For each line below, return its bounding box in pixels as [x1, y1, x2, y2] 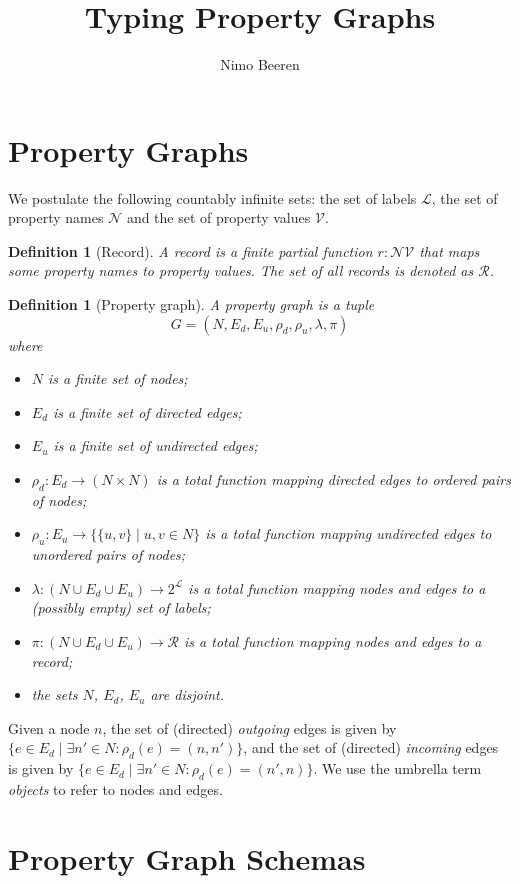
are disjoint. [150, 684, 225, 705]
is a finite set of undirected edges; [53, 435, 258, 456]
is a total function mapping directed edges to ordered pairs [156, 469, 511, 489]
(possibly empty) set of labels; [31, 597, 211, 618]
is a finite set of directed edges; [53, 401, 242, 422]
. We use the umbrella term [313, 758, 482, 779]
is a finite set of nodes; [48, 368, 188, 389]
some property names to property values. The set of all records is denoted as [8, 260, 474, 281]
